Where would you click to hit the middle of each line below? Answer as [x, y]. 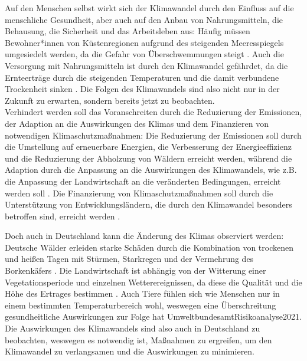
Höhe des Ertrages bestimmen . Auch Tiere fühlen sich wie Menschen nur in [142, 293]
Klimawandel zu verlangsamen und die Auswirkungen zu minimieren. [130, 351]
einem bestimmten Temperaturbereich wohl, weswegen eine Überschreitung [141, 305]
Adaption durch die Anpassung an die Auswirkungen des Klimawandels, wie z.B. [151, 170]
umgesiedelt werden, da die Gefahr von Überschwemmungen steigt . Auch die [144, 54]
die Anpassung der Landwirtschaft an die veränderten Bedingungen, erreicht [143, 181]
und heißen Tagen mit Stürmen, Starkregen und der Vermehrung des [129, 259]
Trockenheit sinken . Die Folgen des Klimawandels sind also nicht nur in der [142, 89]
